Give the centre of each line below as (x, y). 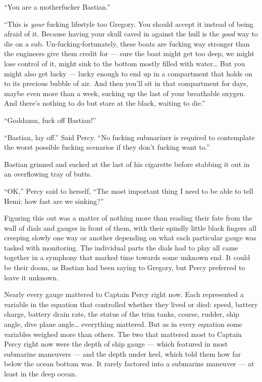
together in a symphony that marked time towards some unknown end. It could (127, 257)
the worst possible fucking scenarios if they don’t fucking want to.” (107, 147)
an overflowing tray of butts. (48, 174)
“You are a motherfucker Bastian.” (57, 7)
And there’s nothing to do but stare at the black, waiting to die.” (105, 103)
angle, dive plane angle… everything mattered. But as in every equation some (123, 324)
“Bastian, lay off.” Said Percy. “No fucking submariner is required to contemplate (129, 137)
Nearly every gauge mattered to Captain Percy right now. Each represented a (124, 294)
